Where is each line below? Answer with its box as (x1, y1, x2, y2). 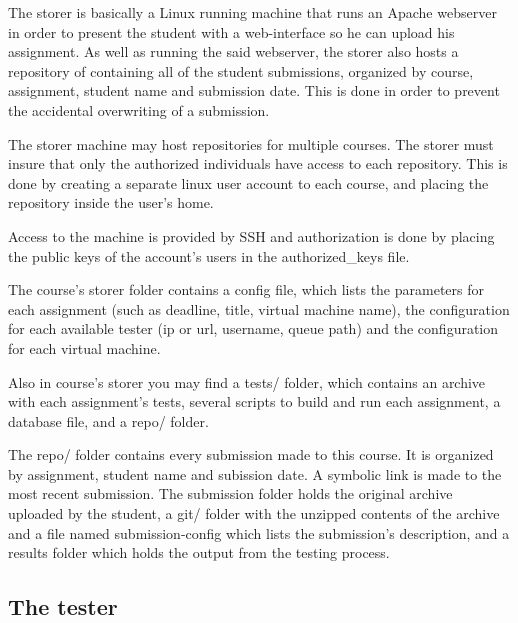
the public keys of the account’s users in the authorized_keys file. (8, 245, 410, 266)
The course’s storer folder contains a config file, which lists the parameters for (8, 279, 484, 300)
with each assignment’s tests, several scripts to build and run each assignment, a (8, 391, 501, 412)
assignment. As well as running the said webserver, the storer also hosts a (8, 41, 459, 62)
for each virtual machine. (8, 337, 161, 358)
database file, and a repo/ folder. (8, 410, 209, 431)
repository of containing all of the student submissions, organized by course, (8, 60, 474, 81)
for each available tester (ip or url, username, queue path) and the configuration (8, 318, 499, 339)
